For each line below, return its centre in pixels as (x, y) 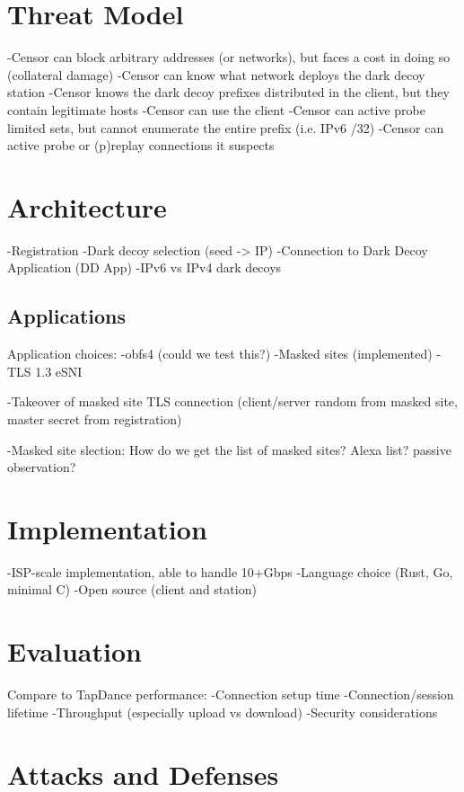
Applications (67, 316)
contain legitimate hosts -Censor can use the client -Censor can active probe (216, 109)
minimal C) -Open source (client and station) (132, 589)
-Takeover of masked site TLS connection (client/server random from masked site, (232, 401)
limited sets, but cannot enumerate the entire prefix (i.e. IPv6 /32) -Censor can (226, 127)
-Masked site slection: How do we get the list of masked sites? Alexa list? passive (229, 449)
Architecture (87, 206)
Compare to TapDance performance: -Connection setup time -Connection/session (231, 694)
